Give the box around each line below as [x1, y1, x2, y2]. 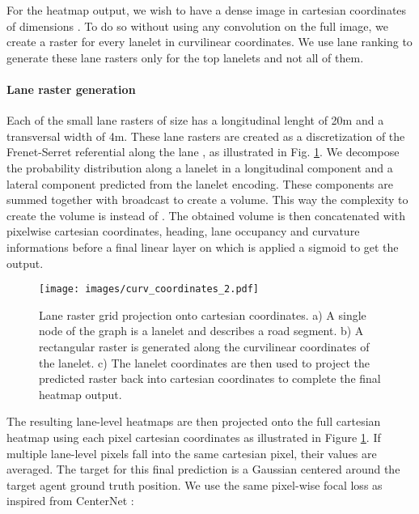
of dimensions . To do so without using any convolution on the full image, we [6, 17, 389, 34]
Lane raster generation [6, 80, 136, 97]
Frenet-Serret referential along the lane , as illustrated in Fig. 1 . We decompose [6, 143, 400, 160]
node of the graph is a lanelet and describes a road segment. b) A [39, 322, 364, 339]
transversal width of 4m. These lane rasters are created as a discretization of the [6, 127, 405, 144]
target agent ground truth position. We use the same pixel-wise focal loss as [6, 476, 383, 493]
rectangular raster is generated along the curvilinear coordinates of [39, 338, 370, 355]
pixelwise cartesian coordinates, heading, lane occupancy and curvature [6, 223, 360, 240]
